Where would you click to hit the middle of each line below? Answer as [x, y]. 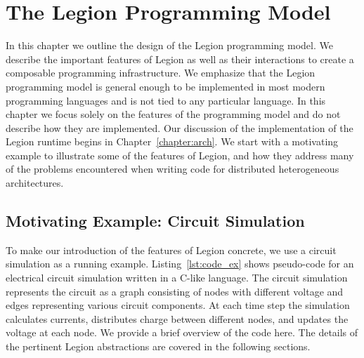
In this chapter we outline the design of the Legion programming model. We [169, 45]
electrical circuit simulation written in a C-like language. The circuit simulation [177, 278]
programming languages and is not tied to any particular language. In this [166, 100]
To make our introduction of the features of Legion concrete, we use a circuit [171, 250]
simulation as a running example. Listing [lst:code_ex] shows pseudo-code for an [180, 264]
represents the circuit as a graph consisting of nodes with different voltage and [175, 291]
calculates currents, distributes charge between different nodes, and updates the [177, 318]
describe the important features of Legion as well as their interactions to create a [180, 59]
